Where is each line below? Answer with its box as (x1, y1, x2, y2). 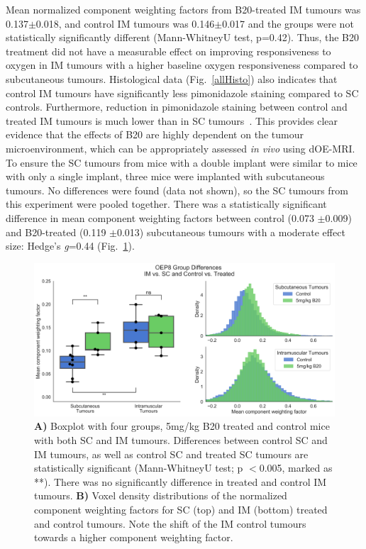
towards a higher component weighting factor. (34, 530, 233, 545)
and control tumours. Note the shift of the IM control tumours (34, 516, 306, 531)
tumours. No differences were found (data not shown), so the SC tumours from (6, 182, 348, 197)
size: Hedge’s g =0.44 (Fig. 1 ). (6, 238, 135, 253)
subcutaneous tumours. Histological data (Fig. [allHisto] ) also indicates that (6, 71, 338, 86)
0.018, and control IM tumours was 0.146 (35, 16, 215, 30)
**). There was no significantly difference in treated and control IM (34, 474, 327, 489)
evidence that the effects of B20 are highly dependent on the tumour (6, 127, 304, 142)
